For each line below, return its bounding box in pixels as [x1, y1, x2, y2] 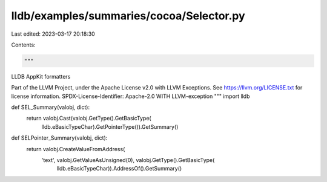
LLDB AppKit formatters [11, 73, 71, 80]
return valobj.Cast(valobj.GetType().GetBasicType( [26, 115, 151, 122]
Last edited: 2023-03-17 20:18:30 [11, 30, 95, 37]
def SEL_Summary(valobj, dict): [11, 103, 90, 111]
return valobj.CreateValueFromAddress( [26, 145, 125, 152]
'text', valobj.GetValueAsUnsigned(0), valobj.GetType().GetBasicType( [41, 157, 215, 164]
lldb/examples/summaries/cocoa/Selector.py [11, 9, 245, 22]
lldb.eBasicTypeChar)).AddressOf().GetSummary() [56, 165, 182, 172]
